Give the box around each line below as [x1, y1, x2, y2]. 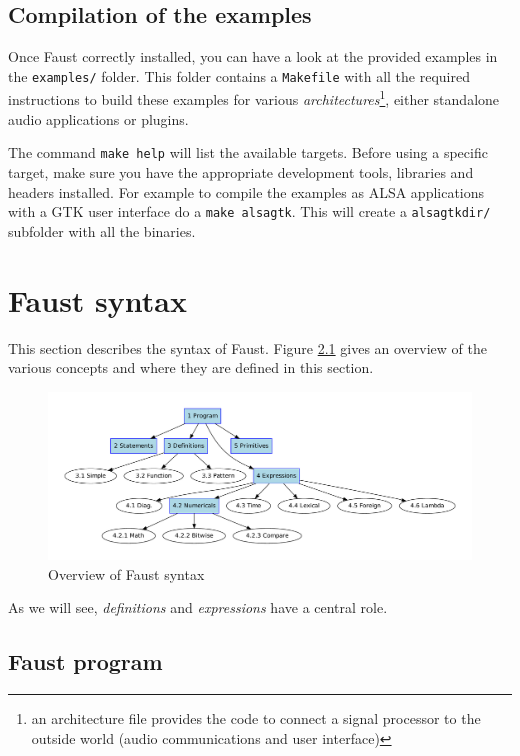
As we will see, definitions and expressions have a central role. [8, 597, 388, 618]
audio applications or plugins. [8, 108, 189, 129]
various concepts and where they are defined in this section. [8, 357, 374, 378]
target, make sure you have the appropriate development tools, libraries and [8, 161, 474, 182]
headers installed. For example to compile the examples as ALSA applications [8, 181, 485, 202]
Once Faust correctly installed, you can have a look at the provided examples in [8, 46, 498, 67]
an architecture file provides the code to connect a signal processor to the [31, 708, 481, 729]
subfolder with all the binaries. [8, 220, 196, 241]
